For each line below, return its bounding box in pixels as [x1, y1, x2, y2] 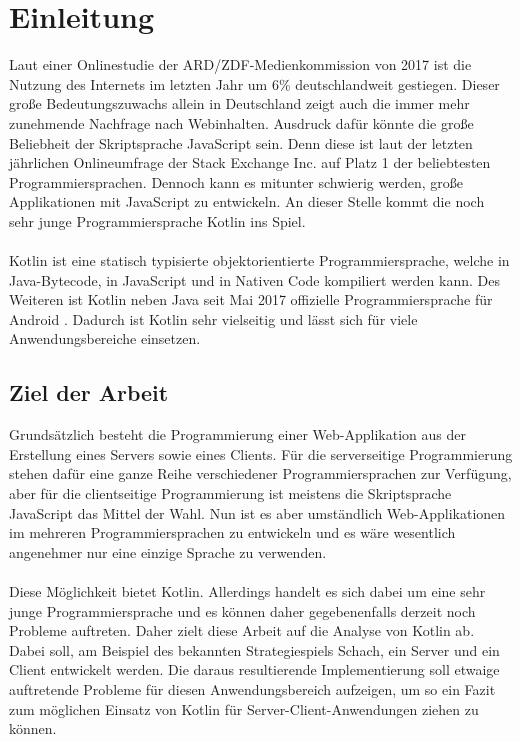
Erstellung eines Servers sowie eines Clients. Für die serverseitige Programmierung [9, 443, 513, 464]
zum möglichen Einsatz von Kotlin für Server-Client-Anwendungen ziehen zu [9, 698, 479, 719]
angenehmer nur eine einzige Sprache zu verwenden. [9, 541, 327, 562]
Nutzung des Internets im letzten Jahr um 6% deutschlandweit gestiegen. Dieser [9, 73, 500, 94]
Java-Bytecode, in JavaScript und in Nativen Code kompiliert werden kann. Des [9, 269, 500, 290]
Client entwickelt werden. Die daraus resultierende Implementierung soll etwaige [9, 659, 500, 680]
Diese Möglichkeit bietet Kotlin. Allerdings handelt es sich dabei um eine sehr [9, 580, 486, 601]
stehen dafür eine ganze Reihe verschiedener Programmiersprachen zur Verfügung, [9, 463, 512, 484]
